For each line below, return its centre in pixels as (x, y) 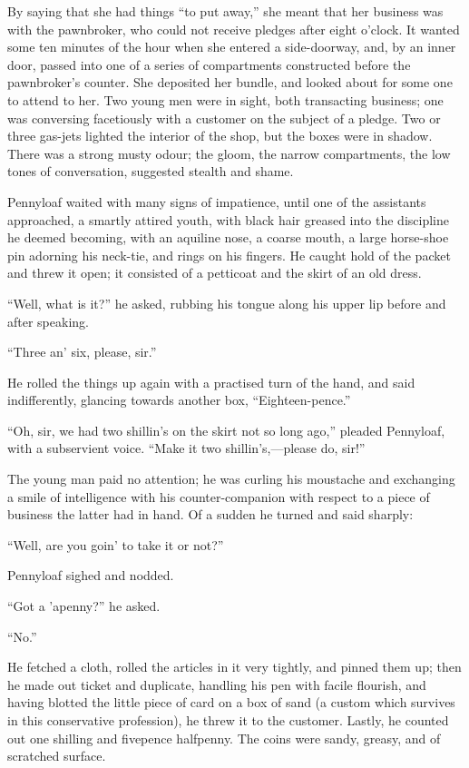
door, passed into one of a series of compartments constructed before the (209, 64)
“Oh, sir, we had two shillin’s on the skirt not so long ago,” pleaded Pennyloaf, (226, 430)
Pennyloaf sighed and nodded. (91, 575)
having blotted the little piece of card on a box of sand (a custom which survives (231, 702)
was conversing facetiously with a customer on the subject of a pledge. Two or (224, 118)
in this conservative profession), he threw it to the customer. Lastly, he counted (228, 720)
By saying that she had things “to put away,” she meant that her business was (225, 11)
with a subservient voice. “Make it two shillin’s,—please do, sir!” (186, 448)
